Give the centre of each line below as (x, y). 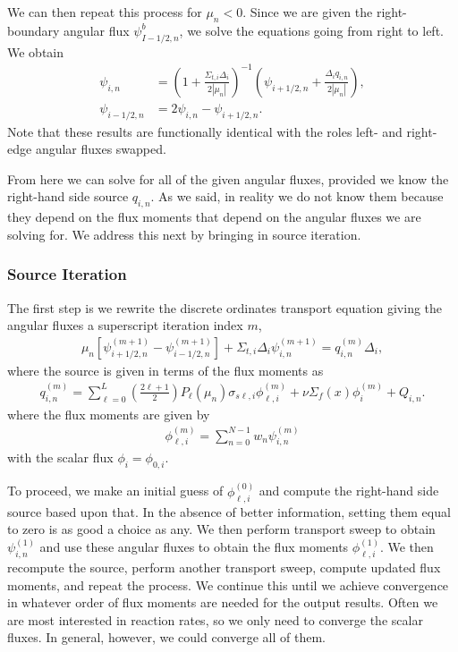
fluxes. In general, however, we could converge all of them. (166, 637)
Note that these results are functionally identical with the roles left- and (205, 131)
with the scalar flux (60, 457)
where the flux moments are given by (109, 414)
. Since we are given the (308, 12)
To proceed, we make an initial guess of (115, 491)
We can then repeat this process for (105, 12)
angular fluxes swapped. (101, 149)
